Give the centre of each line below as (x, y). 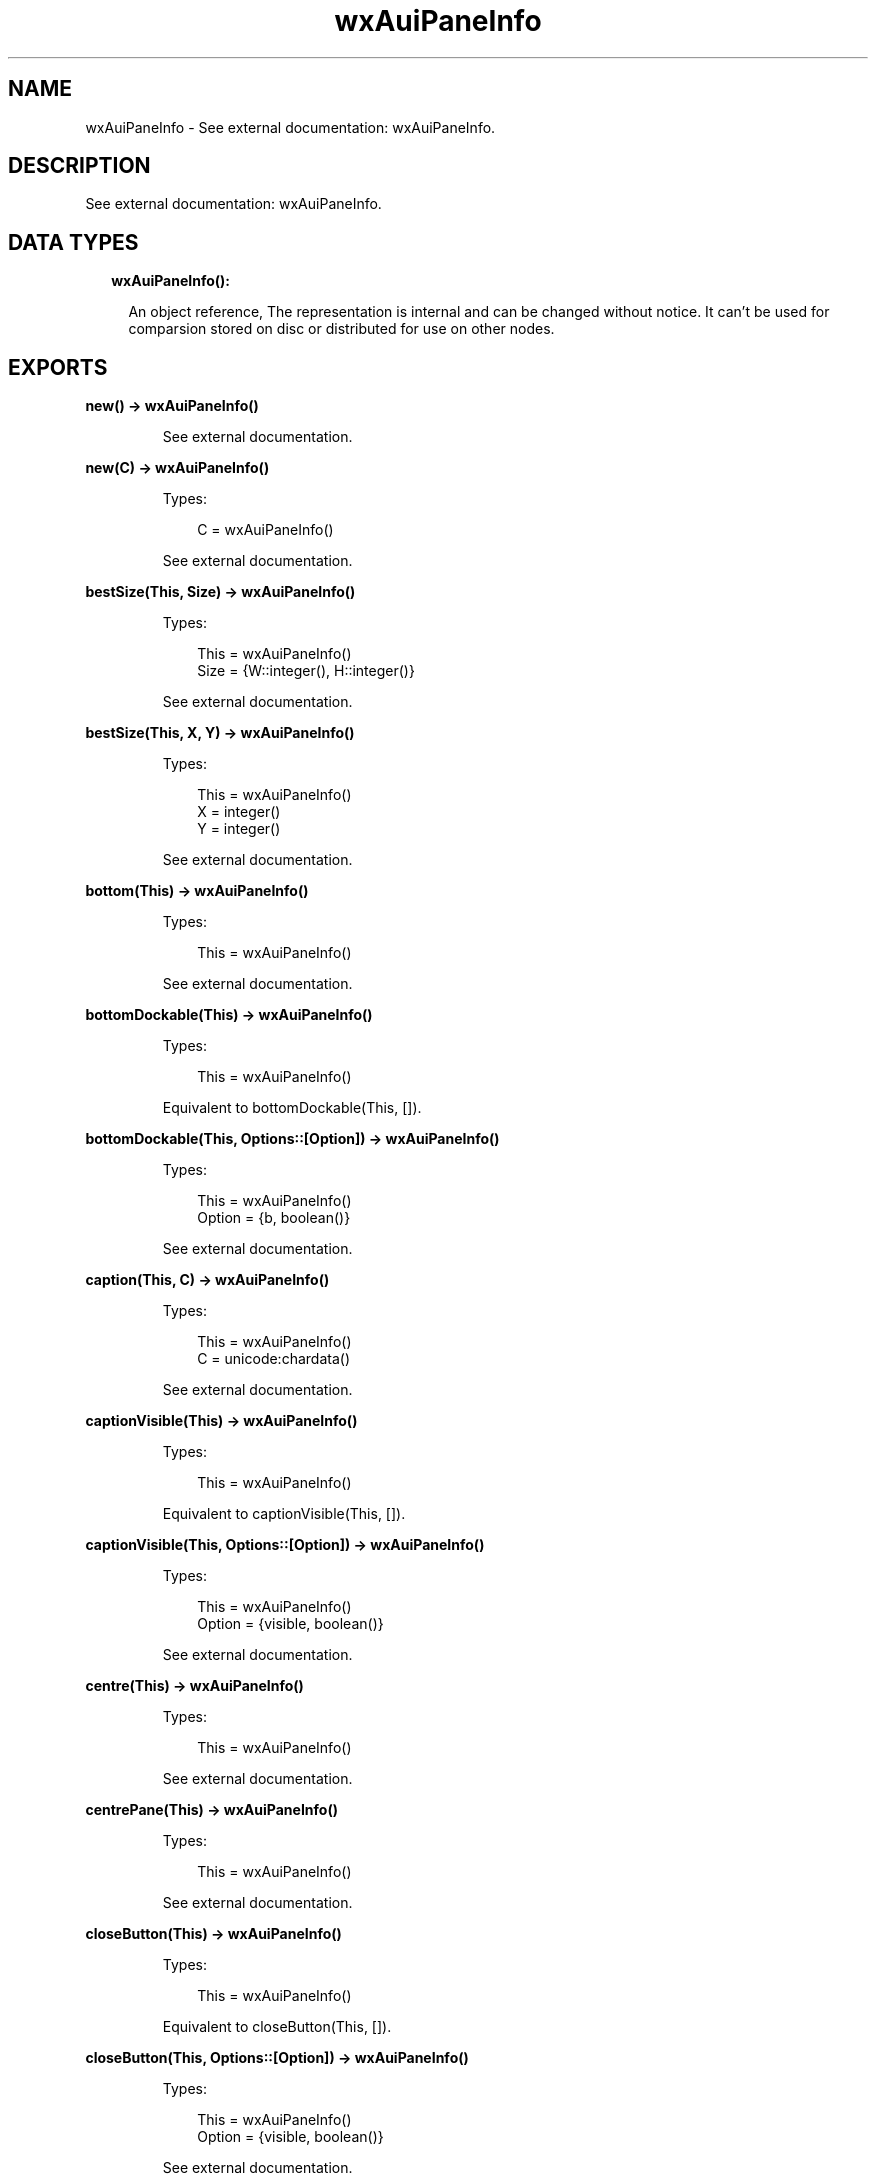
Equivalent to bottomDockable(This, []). (292, 1108)
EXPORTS (58, 367)
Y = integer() (239, 829)
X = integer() (239, 812)
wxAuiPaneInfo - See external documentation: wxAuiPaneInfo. (290, 127)
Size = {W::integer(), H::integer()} (306, 671)
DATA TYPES (73, 242)
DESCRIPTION (79, 166)
